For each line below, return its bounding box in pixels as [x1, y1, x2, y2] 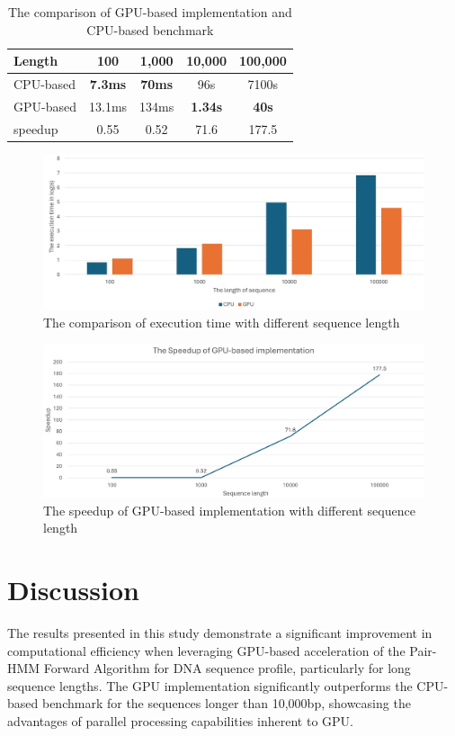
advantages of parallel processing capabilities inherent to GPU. [7, 711, 353, 730]
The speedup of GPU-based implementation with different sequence [43, 500, 415, 519]
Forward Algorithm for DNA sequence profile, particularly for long [43, 659, 411, 678]
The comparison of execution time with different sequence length [43, 313, 400, 332]
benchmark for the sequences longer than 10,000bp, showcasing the [41, 694, 411, 713]
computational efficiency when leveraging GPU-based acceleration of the [7, 641, 406, 660]
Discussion [7, 570, 139, 607]
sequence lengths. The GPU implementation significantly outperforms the [7, 676, 413, 695]
